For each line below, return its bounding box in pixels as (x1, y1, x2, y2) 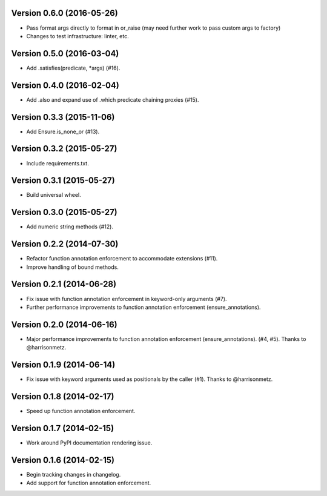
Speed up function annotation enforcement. (26, 408, 136, 415)
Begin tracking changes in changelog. (26, 471, 121, 478)
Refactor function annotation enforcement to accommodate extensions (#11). (26, 255, 218, 262)
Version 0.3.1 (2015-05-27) (11, 176, 115, 186)
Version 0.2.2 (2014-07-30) (11, 239, 119, 250)
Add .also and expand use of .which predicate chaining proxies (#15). (26, 96, 199, 103)
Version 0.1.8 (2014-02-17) (11, 391, 114, 402)
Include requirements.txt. (26, 159, 89, 167)
